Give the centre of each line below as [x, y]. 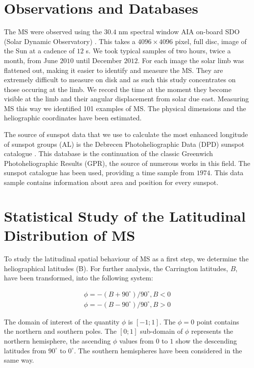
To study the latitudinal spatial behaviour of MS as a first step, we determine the [126, 258]
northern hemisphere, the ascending [58, 340]
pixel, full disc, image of [211, 41]
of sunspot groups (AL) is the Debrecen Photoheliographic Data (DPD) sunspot [124, 144]
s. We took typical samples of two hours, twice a [158, 51]
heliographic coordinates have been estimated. [73, 118]
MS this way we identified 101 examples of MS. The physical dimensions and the [125, 108]
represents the [212, 331]
